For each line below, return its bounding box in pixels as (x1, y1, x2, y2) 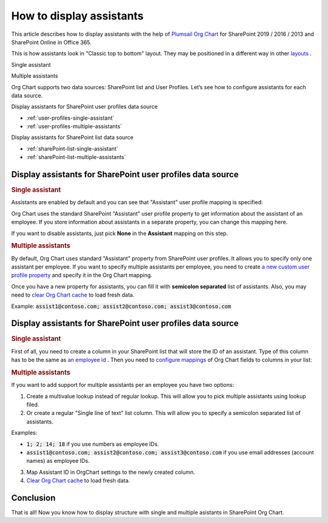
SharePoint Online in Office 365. (11, 38, 92, 46)
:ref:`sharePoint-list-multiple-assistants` (26, 154, 126, 161)
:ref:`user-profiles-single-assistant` (26, 114, 115, 121)
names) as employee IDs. (26, 457, 90, 465)
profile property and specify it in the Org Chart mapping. (11, 272, 152, 279)
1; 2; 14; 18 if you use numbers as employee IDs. (26, 440, 159, 448)
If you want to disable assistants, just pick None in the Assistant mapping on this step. (11, 230, 228, 237)
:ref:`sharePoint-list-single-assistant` (26, 145, 118, 152)
